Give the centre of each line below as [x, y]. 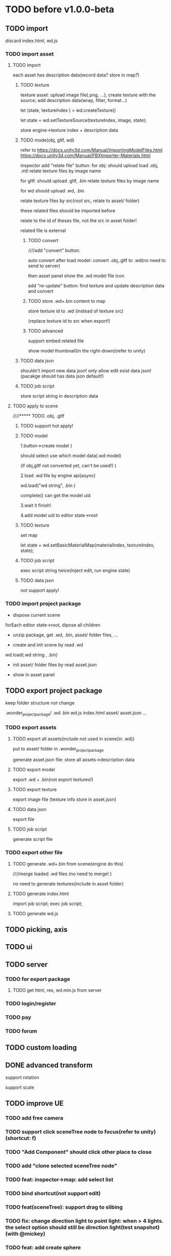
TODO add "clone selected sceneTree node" [61, 1166]
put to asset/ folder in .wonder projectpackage [58, 749]
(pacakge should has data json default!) [62, 376]
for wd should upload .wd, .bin [52, 191]
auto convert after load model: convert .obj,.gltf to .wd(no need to [97, 261]
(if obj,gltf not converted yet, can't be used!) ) [68, 466]
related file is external [43, 231]
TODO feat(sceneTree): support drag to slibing [64, 1207]
